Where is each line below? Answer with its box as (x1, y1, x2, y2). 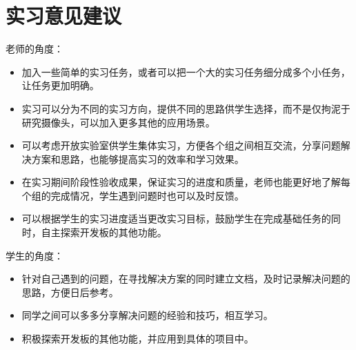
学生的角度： (6, 248, 63, 262)
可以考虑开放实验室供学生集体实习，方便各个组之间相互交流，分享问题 (21, 138, 341, 153)
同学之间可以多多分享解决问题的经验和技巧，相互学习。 (21, 308, 273, 322)
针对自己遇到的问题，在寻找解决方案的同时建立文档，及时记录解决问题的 (21, 271, 350, 286)
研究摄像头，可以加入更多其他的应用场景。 (21, 115, 215, 129)
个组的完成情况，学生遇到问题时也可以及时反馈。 (21, 188, 244, 202)
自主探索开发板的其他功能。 (41, 225, 167, 240)
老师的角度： (6, 41, 63, 56)
